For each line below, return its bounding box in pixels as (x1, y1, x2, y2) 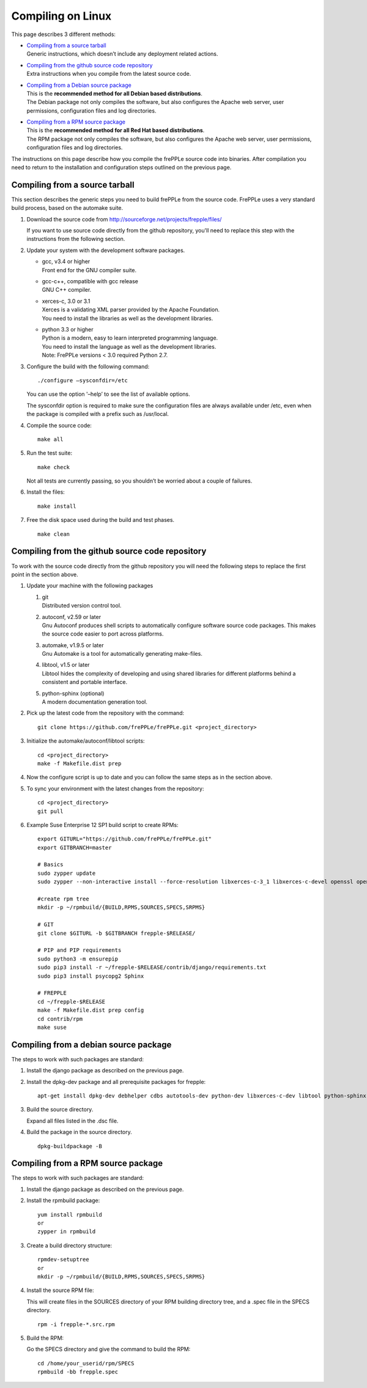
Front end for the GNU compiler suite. (42, 266, 137, 273)
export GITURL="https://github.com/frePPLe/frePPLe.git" (37, 836, 212, 842)
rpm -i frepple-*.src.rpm (37, 1321, 116, 1327)
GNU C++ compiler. (42, 286, 92, 294)
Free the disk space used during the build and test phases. (26, 516, 174, 524)
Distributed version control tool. (42, 602, 122, 609)
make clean (37, 530, 70, 538)
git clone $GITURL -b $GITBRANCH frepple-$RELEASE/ (37, 930, 196, 937)
